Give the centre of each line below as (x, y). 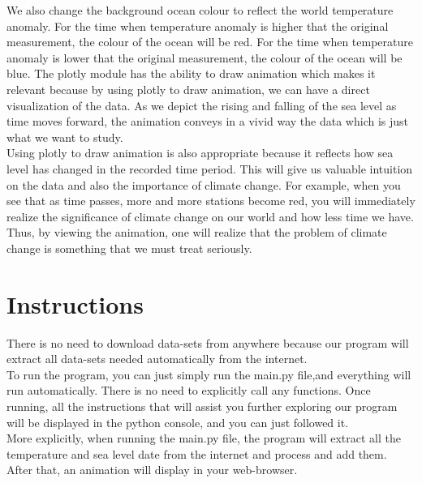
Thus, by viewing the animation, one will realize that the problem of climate (197, 232)
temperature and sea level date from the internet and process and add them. (197, 453)
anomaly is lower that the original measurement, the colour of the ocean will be (205, 57)
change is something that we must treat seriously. (129, 248)
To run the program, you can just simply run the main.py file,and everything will (209, 374)
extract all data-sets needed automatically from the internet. (157, 359)
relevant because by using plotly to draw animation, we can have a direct (188, 89)
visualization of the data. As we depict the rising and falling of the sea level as (202, 105)
